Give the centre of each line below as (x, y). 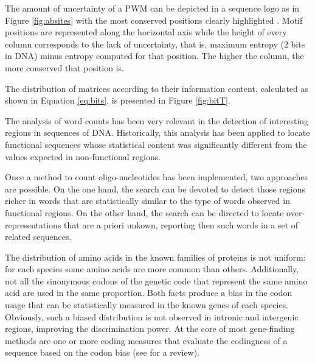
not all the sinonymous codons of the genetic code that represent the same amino (156, 280)
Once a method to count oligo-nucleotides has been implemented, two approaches (157, 177)
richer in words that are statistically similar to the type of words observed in (147, 201)
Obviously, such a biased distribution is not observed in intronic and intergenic (152, 316)
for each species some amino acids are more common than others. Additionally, (152, 269)
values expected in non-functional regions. (83, 156)
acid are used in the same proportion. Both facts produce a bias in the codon (149, 293)
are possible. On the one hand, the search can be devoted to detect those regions (155, 189)
